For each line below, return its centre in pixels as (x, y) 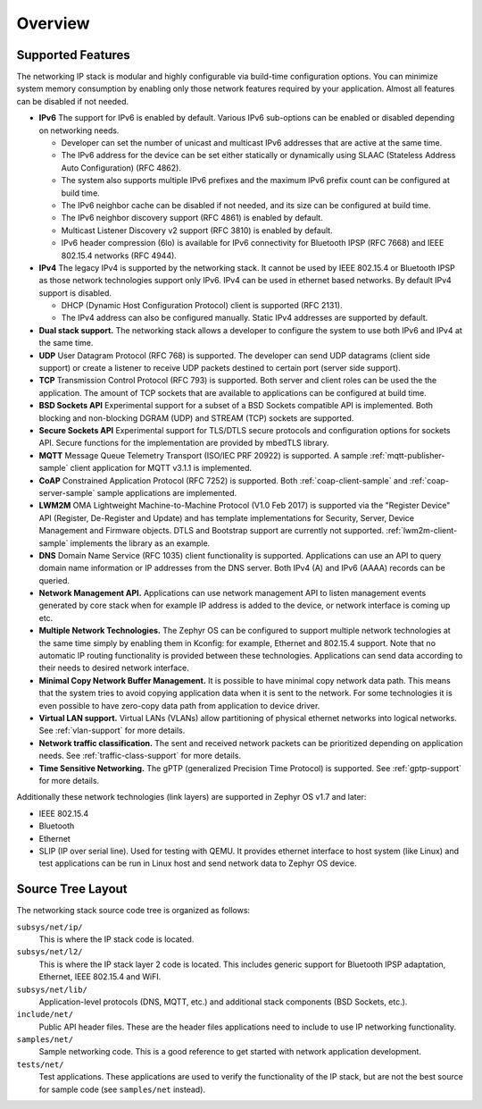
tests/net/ (40, 1064)
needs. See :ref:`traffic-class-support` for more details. (140, 756)
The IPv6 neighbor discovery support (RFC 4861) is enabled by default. (192, 218)
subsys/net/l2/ (50, 952)
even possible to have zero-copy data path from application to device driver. (179, 705)
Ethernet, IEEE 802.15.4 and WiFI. (100, 977)
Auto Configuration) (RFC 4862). (121, 168)
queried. (54, 580)
